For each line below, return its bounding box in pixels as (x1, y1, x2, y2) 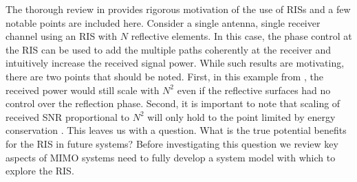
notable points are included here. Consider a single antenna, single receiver (6, 15, 321, 30)
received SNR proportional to (6, 109, 129, 124)
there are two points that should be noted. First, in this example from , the (6, 69, 323, 83)
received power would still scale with (6, 82, 160, 97)
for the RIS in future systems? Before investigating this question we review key (6, 136, 338, 150)
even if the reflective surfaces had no (177, 82, 331, 97)
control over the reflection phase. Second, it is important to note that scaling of (6, 96, 340, 111)
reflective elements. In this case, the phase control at (131, 29, 352, 43)
